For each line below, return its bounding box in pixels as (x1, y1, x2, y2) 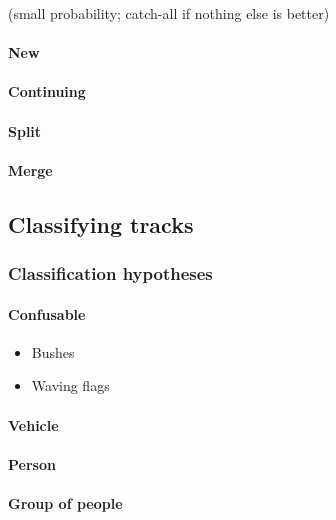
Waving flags (31, 375, 110, 396)
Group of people (8, 492, 123, 513)
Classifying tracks (8, 208, 194, 239)
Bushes (31, 341, 75, 362)
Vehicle (8, 414, 59, 435)
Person (8, 453, 56, 474)
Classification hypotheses (8, 261, 213, 286)
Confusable (8, 303, 86, 324)
